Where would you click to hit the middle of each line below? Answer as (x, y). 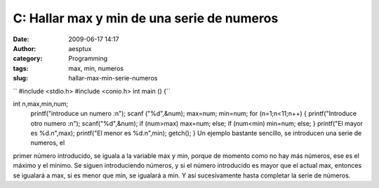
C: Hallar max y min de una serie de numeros (146, 18)
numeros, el (48, 143)
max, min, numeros (96, 68)
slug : (20, 78)
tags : (21, 68)
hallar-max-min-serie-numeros (113, 78)
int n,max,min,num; (41, 103)
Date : (21, 39)
